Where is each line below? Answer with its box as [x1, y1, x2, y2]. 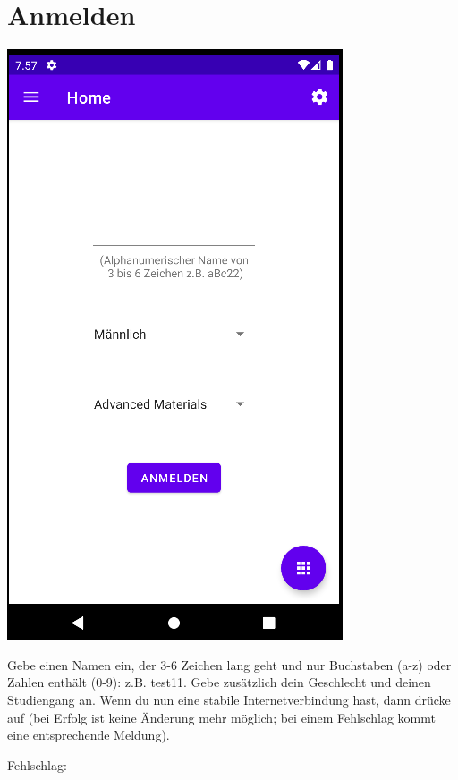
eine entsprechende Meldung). [7, 725, 170, 744]
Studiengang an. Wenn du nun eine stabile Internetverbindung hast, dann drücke [7, 690, 451, 708]
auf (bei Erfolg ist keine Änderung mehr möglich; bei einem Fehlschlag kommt [7, 708, 436, 726]
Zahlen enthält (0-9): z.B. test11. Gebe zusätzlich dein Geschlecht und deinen [7, 673, 431, 691]
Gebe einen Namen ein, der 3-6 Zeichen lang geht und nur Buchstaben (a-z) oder [7, 655, 452, 674]
